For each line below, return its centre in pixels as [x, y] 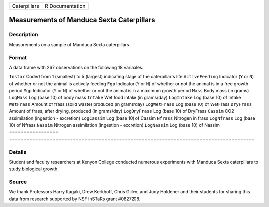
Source [18, 182]
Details [18, 152]
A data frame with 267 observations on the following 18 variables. [76, 67]
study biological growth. [34, 169]
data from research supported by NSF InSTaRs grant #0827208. [75, 199]
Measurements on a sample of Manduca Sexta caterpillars [69, 44]
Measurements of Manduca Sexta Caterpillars [82, 20]
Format [18, 57]
